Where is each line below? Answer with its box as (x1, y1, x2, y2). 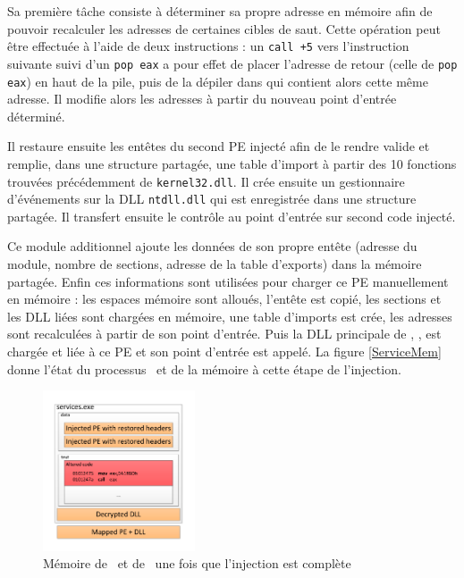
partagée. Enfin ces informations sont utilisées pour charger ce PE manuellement (7, 272, 449, 290)
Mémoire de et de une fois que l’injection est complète (43, 554, 351, 573)
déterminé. (7, 106, 65, 125)
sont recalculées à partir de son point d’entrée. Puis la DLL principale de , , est (7, 324, 442, 343)
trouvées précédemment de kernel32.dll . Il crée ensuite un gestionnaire (7, 172, 405, 190)
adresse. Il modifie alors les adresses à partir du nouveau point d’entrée (7, 89, 397, 108)
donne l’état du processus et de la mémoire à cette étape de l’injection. (7, 359, 401, 378)
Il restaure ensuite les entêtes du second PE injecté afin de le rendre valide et (7, 137, 430, 155)
